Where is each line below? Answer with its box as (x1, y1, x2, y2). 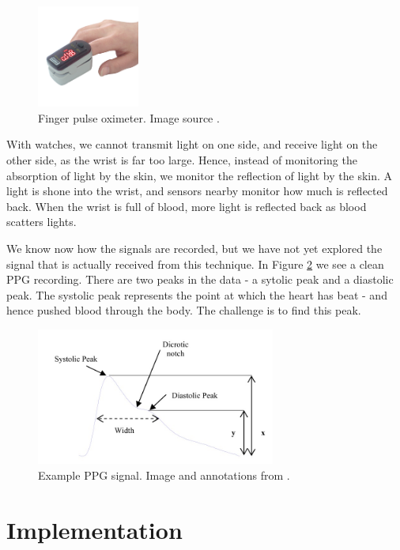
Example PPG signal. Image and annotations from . (38, 466, 290, 483)
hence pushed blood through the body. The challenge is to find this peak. (6, 302, 361, 318)
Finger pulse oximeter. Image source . (38, 109, 220, 126)
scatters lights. (6, 213, 77, 230)
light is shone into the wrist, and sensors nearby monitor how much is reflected (6, 183, 388, 199)
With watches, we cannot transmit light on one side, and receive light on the (6, 136, 378, 153)
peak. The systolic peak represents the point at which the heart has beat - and (6, 286, 387, 303)
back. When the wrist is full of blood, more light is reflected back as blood (6, 198, 367, 214)
